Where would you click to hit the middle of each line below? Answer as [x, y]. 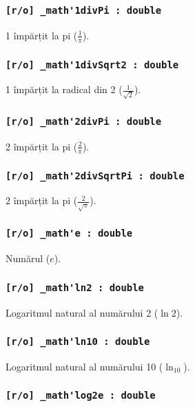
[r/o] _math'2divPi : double [84, 122]
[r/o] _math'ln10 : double [78, 342]
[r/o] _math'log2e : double [81, 396]
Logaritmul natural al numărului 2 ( [82, 312]
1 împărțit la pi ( [42, 35]
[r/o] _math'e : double [69, 234]
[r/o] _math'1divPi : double [84, 10]
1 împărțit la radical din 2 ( [64, 89]
